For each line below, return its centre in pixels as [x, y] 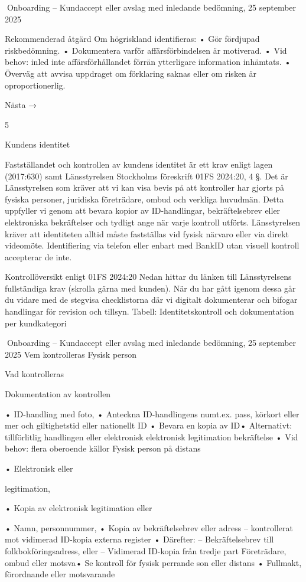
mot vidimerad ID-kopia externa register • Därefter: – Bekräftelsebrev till [139, 539]
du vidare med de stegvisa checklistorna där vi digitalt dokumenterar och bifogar [151, 300]
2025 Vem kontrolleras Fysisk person [71, 354]
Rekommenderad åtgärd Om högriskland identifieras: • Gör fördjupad [132, 39]
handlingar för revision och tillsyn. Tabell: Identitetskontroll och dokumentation [149, 311]
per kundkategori [36, 323]
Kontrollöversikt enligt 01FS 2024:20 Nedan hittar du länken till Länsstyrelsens [148, 277]
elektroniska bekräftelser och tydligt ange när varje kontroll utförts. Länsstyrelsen [152, 222]
